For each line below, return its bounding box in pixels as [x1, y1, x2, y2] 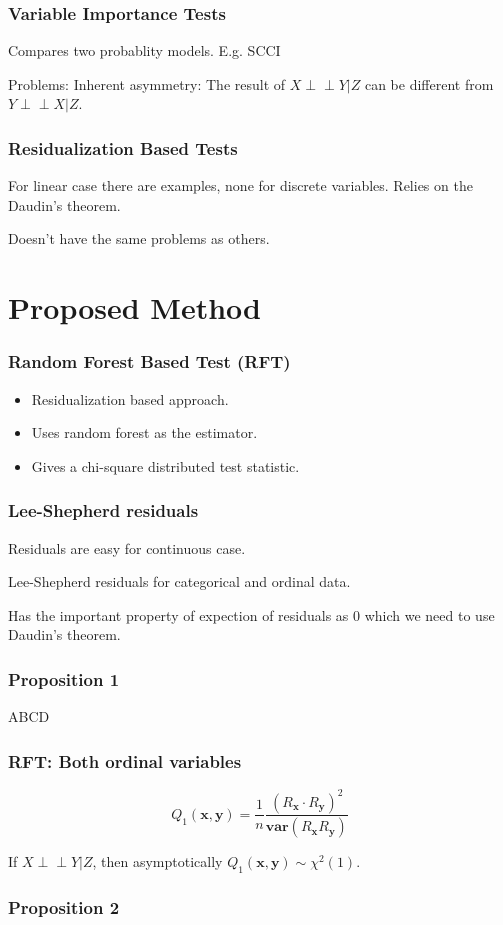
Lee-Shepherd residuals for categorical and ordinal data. [8, 571, 351, 592]
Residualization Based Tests [8, 135, 238, 160]
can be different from [364, 73, 494, 94]
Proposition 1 [8, 666, 120, 691]
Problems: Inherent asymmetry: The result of [8, 73, 286, 94]
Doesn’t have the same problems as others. [8, 228, 270, 249]
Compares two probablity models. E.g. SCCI [8, 40, 281, 61]
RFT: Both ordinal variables [8, 748, 242, 773]
